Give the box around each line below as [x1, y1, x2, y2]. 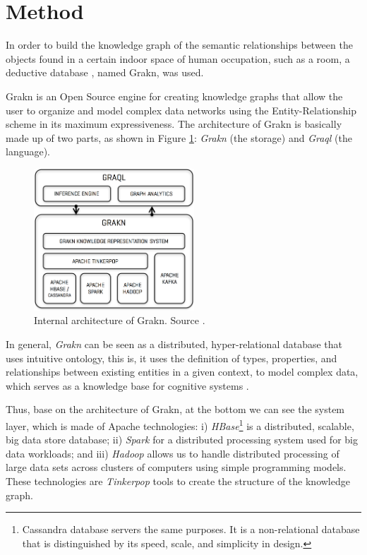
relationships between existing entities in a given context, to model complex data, [6, 364, 359, 379]
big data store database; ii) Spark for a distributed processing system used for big [6, 432, 358, 447]
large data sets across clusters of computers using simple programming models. [6, 460, 347, 475]
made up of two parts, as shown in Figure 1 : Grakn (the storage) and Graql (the [6, 130, 352, 145]
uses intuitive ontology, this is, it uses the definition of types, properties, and [6, 350, 337, 365]
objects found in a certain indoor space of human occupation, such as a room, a [6, 51, 350, 66]
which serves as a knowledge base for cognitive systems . [6, 378, 249, 393]
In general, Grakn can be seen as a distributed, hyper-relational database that [6, 336, 343, 351]
